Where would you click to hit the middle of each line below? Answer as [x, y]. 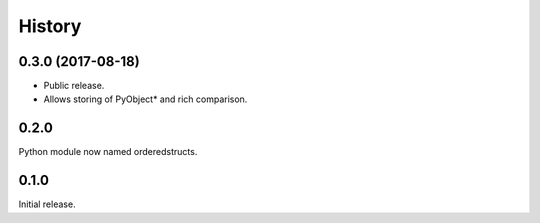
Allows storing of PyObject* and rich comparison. [145, 99]
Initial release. [47, 204]
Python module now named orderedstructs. [108, 152]
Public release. [74, 86]
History [50, 26]
